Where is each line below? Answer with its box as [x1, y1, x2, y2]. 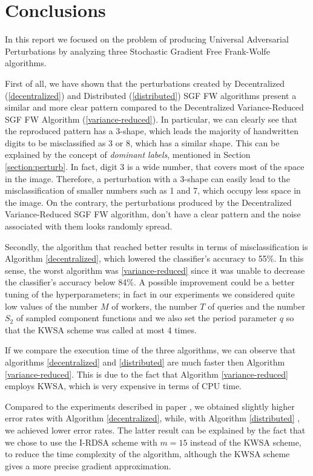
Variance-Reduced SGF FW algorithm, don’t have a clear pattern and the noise [5, 208, 301, 220]
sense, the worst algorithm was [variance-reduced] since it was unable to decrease [5, 263, 305, 276]
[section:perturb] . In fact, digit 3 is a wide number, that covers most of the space [5, 160, 305, 173]
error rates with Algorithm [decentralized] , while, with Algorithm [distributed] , [5, 412, 300, 424]
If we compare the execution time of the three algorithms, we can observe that [5, 344, 296, 356]
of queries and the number [208, 299, 305, 312]
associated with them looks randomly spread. [5, 220, 173, 233]
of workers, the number [111, 299, 197, 312]
